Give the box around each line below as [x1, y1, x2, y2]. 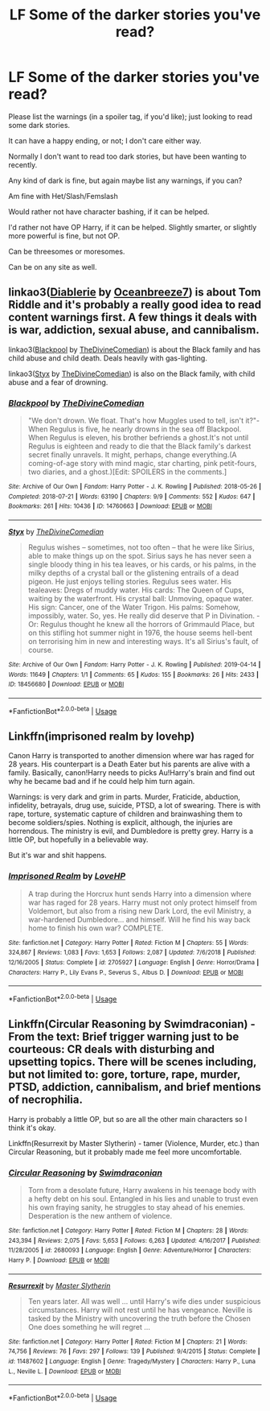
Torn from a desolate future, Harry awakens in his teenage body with [27, 1186, 256, 1195]
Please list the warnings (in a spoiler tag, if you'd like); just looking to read [8, 111, 253, 122]
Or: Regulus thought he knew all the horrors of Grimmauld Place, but [27, 620, 255, 629]
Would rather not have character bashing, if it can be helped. [8, 207, 210, 217]
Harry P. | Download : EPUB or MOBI [8, 1256, 110, 1265]
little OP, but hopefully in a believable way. [8, 835, 149, 844]
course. [27, 646, 54, 655]
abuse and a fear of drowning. [8, 377, 108, 387]
